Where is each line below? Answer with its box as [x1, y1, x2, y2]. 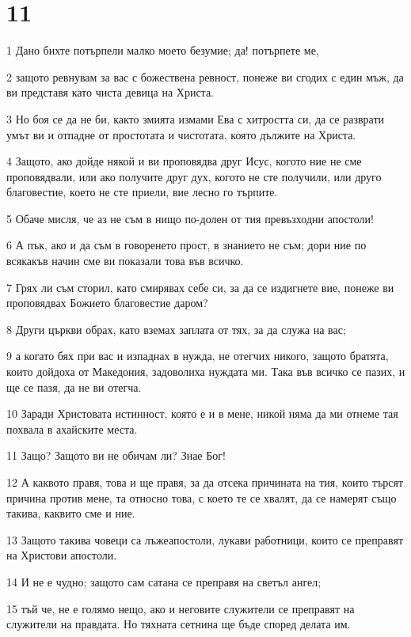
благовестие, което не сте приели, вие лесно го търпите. [6, 184, 278, 200]
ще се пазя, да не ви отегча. [6, 378, 142, 395]
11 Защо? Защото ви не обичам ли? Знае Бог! [6, 447, 226, 464]
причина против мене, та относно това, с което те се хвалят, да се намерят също [6, 489, 397, 506]
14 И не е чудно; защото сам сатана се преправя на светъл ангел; [6, 573, 322, 590]
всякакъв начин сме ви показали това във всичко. [6, 252, 244, 269]
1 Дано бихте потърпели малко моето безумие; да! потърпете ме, [6, 42, 319, 59]
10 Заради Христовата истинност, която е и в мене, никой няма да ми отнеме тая [6, 405, 398, 422]
